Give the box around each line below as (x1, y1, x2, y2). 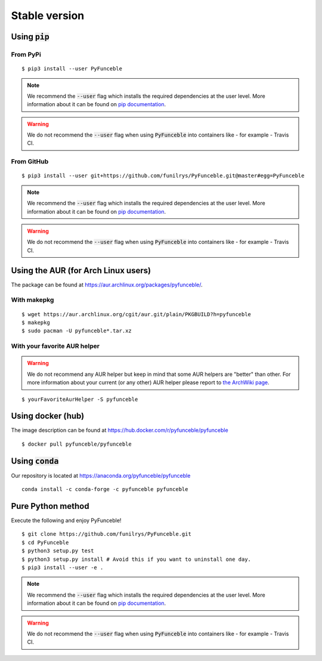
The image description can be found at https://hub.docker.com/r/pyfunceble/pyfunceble (11, 427, 229, 434)
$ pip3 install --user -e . (21, 564, 104, 571)
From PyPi (11, 50, 41, 58)
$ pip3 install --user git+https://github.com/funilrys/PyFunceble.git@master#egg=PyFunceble (21, 172, 305, 179)
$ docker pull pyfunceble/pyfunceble (21, 440, 132, 447)
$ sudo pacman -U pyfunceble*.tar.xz (21, 328, 132, 334)
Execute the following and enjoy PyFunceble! (11, 517, 122, 524)
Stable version (11, 9, 85, 22)
